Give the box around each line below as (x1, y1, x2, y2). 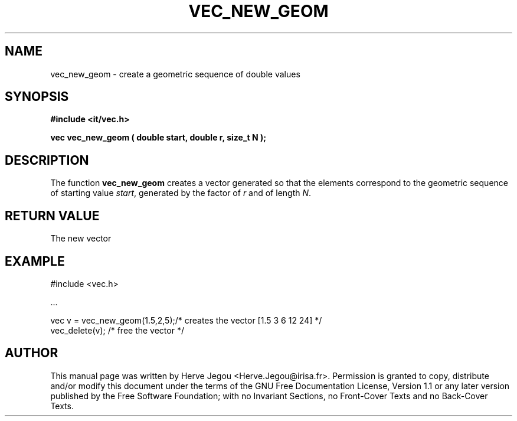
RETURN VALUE (5, 208, 100, 223)
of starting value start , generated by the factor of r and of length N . (50, 188, 312, 198)
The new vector (50, 233, 112, 244)
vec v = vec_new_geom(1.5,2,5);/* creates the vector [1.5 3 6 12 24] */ (50, 315, 322, 325)
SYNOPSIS (5, 89, 69, 105)
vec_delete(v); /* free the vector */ (50, 325, 184, 335)
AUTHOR (5, 345, 58, 361)
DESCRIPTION (5, 152, 89, 168)
